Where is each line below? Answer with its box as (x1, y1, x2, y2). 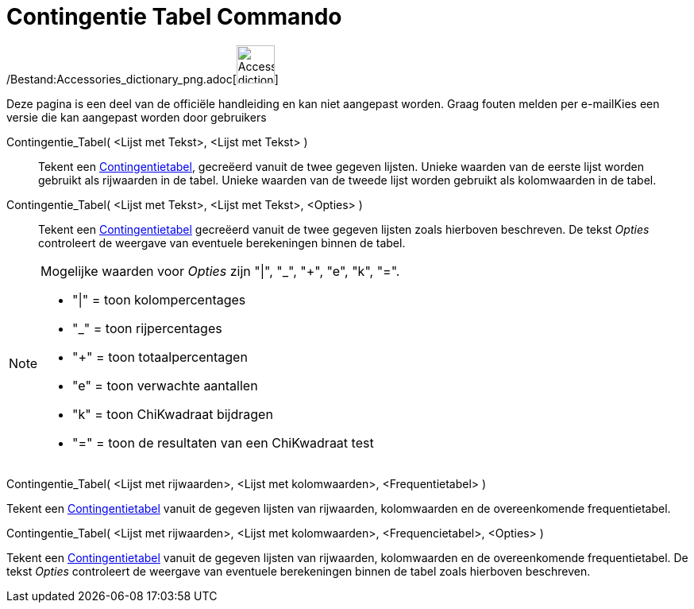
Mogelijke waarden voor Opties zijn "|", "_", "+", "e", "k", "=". (40, 262, 400, 279)
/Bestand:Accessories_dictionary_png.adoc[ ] (6, 72, 279, 86)
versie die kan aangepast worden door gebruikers (6, 110, 267, 124)
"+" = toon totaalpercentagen (72, 348, 248, 365)
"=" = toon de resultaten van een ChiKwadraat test (72, 434, 374, 451)
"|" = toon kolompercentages (72, 291, 246, 308)
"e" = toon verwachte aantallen (72, 377, 258, 394)
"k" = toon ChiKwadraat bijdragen (72, 405, 273, 422)
